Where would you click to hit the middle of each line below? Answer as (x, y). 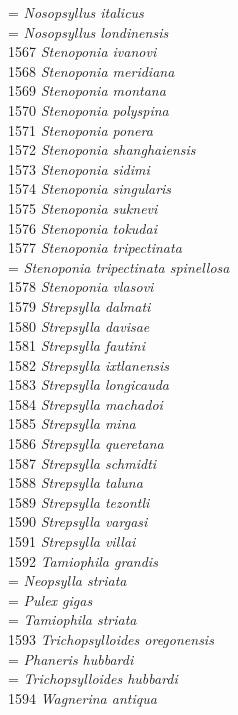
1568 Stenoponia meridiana (91, 70)
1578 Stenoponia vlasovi (81, 286)
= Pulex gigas (50, 599)
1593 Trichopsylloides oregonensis (111, 639)
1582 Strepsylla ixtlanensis (89, 364)
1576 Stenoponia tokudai (82, 227)
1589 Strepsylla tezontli (79, 501)
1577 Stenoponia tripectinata (95, 247)
